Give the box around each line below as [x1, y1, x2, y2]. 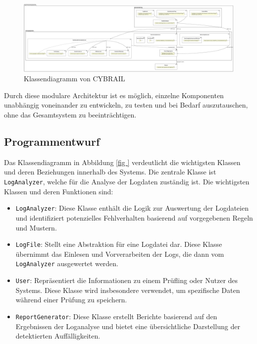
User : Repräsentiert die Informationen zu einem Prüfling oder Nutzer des [15, 275, 238, 285]
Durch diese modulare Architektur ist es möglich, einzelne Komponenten [4, 90, 224, 100]
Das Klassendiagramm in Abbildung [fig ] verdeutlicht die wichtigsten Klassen [4, 157, 241, 167]
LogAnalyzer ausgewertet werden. [15, 258, 119, 269]
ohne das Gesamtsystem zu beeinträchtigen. [4, 110, 137, 120]
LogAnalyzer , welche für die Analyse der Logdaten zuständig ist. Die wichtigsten [4, 176, 250, 186]
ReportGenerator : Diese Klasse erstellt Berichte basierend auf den [15, 311, 217, 321]
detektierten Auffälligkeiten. [15, 331, 101, 341]
